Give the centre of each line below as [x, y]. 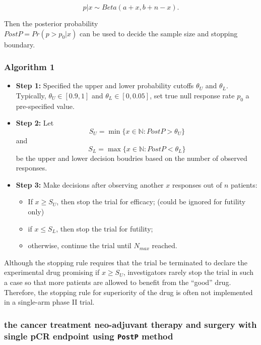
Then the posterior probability [51, 23]
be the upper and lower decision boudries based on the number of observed [132, 158]
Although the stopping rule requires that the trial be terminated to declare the [126, 262]
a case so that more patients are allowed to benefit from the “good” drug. [118, 282]
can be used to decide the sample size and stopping [158, 33]
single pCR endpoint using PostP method [89, 336]
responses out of [197, 184]
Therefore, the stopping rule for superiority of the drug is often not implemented [128, 292]
